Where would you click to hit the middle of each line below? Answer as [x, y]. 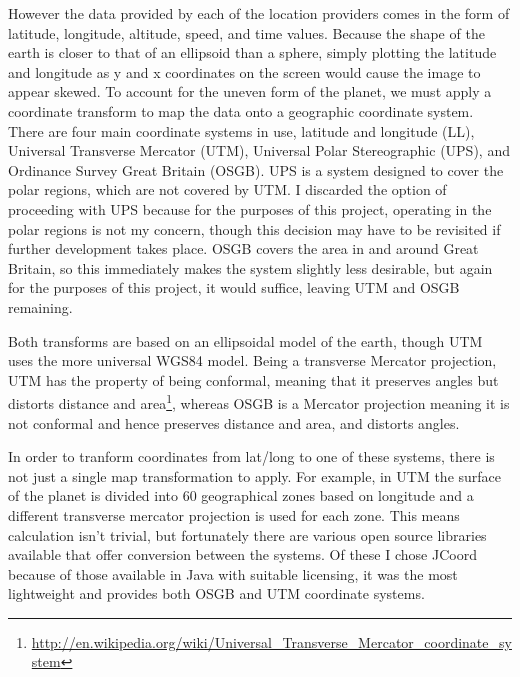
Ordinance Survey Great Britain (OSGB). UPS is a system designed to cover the [256, 169]
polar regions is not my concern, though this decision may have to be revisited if [254, 228]
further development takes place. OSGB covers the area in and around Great [243, 248]
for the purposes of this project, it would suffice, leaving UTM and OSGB [234, 287]
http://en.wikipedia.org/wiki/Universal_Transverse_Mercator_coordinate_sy [271, 641]
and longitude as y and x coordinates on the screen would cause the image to [244, 71]
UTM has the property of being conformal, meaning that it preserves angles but [253, 379]
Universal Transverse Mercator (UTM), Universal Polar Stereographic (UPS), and [259, 150]
